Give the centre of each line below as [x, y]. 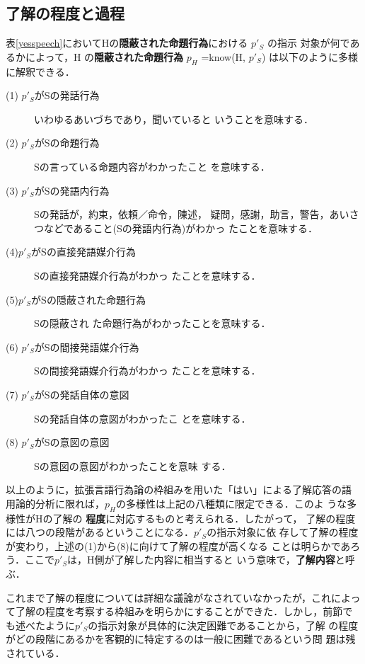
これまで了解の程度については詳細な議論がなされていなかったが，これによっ [183, 597]
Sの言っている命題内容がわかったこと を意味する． [152, 166]
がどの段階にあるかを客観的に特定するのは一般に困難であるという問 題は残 [181, 639]
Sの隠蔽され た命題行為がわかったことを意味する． [152, 323]
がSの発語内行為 [72, 190]
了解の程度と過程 [65, 13]
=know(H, [224, 56]
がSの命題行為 [67, 143]
